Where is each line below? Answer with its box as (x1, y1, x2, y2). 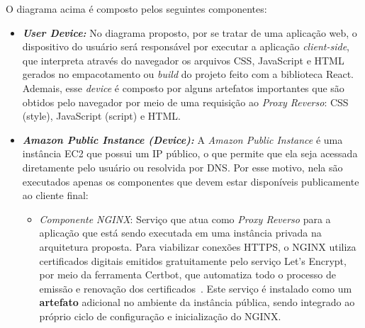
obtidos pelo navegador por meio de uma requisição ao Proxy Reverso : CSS (22, 94, 349, 109)
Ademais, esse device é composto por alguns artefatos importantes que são (22, 80, 344, 95)
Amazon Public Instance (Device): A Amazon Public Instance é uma (22, 132, 343, 147)
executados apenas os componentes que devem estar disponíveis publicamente (22, 174, 359, 188)
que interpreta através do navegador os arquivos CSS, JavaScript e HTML (22, 52, 344, 67)
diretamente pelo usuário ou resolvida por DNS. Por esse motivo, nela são (22, 159, 343, 174)
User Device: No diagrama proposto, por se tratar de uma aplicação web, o (22, 25, 357, 40)
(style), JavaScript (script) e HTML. (22, 108, 181, 123)
